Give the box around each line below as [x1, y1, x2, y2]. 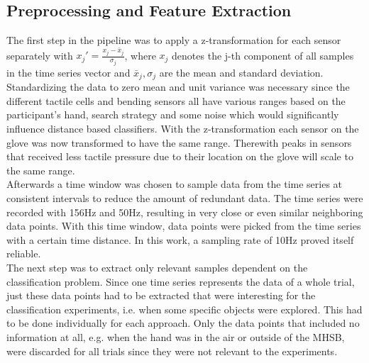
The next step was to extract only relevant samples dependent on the [6, 259, 308, 274]
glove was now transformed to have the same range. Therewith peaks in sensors [6, 135, 352, 150]
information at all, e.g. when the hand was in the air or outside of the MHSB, [6, 329, 345, 344]
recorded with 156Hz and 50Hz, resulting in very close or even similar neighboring [6, 204, 363, 219]
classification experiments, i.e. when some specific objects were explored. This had [6, 301, 363, 316]
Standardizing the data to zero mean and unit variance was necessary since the [6, 79, 350, 94]
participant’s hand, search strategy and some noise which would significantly [6, 107, 339, 122]
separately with [6, 48, 73, 62]
